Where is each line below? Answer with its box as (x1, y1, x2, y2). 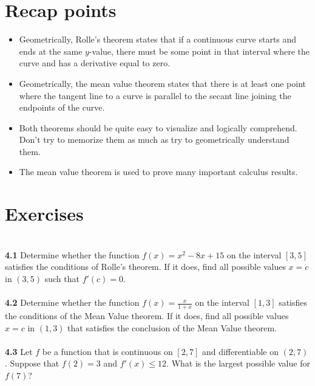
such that (44, 272, 80, 284)
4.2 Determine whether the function (5, 296, 140, 309)
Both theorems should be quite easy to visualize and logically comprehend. (19, 121, 297, 134)
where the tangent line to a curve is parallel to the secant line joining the (19, 89, 291, 102)
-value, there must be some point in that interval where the (89, 44, 310, 57)
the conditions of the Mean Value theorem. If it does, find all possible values (5, 309, 289, 322)
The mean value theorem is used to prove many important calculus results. (19, 165, 298, 178)
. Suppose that (5, 357, 59, 370)
